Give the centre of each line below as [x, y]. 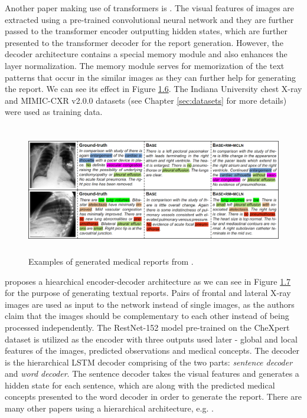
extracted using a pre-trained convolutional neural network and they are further [149, 19]
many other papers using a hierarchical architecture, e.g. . [109, 408]
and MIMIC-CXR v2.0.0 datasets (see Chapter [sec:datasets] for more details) [146, 100]
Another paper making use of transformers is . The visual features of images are [150, 8]
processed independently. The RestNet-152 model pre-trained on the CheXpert [147, 327]
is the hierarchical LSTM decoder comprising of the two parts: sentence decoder [149, 362]
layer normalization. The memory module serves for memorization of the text [145, 65]
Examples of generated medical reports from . [111, 261]
